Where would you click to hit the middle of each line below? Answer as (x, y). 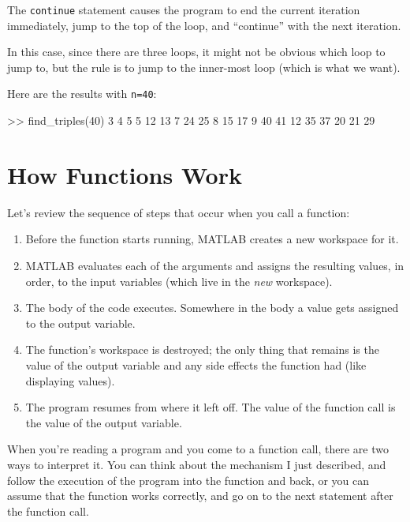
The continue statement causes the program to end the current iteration (184, 9)
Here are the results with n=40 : (82, 94)
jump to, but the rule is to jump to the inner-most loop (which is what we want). (204, 67)
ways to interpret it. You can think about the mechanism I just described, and (197, 464)
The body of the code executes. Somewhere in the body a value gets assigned (212, 308)
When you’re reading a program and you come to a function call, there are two (198, 449)
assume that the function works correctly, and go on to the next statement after (200, 496)
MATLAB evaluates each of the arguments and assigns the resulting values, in (215, 265)
